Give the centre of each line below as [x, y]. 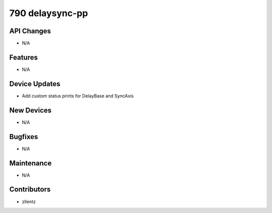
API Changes [30, 31]
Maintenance [30, 163]
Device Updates [35, 84]
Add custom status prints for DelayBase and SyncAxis [78, 96]
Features [23, 57]
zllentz [29, 201]
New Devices [30, 110]
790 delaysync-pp [49, 13]
